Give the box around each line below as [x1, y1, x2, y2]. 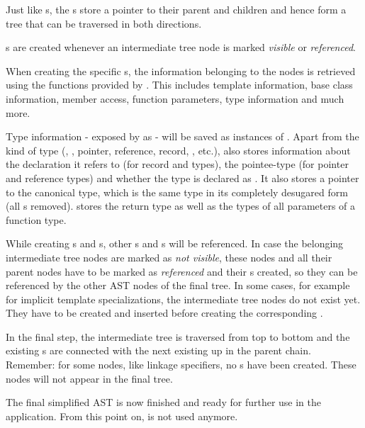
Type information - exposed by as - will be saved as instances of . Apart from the [6, 129, 359, 144]
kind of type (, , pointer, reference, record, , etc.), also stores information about [6, 142, 351, 157]
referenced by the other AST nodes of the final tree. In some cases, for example [6, 278, 350, 293]
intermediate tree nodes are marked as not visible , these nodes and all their [6, 249, 332, 264]
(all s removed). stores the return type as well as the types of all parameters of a [6, 198, 356, 213]
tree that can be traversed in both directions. [6, 16, 202, 30]
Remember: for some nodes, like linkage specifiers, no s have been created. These [6, 357, 356, 372]
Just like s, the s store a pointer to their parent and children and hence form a [6, 2, 347, 16]
